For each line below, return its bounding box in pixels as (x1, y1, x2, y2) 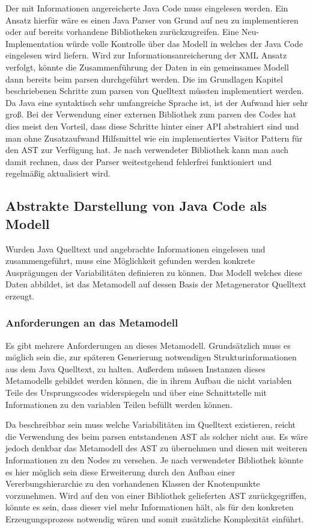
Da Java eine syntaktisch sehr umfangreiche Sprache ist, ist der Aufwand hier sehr (5, 96, 308, 108)
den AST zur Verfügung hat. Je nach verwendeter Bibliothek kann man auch (5, 143, 289, 156)
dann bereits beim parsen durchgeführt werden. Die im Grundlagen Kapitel (5, 72, 283, 85)
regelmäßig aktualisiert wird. (5, 167, 111, 180)
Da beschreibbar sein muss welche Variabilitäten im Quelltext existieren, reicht (5, 418, 296, 431)
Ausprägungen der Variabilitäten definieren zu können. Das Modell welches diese (5, 266, 302, 278)
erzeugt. (5, 289, 35, 302)
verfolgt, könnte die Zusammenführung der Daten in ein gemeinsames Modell (5, 60, 289, 73)
